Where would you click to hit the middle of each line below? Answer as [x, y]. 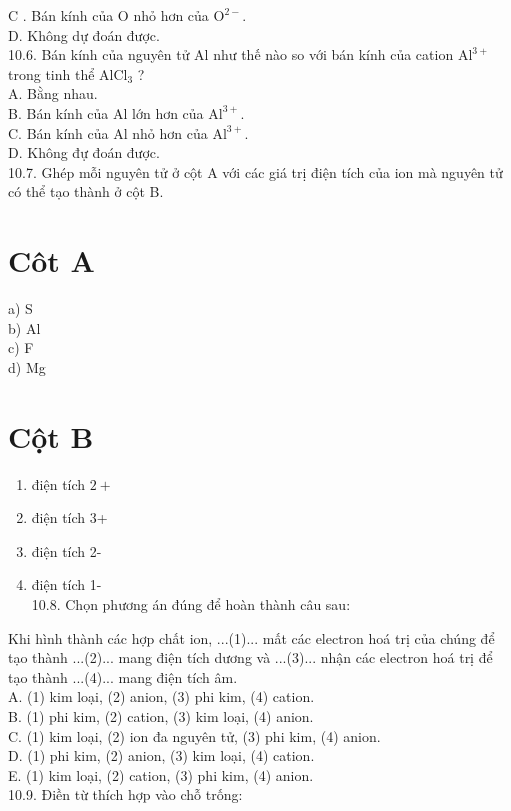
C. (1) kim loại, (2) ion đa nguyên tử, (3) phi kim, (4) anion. [194, 735]
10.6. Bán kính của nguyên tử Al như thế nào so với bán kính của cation [231, 54]
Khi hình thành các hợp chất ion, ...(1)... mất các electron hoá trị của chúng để [251, 637]
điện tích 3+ [69, 517]
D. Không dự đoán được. [84, 34]
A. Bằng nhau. [53, 93]
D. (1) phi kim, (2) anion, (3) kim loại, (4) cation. [161, 755]
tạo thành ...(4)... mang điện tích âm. [123, 676]
